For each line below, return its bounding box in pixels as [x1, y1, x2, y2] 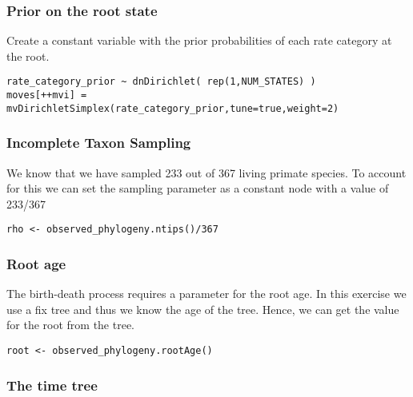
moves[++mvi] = [6, 89, 87, 101]
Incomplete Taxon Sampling [6, 133, 191, 153]
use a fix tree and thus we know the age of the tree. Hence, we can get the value [6, 300, 399, 317]
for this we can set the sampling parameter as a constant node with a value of [6, 180, 389, 197]
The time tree [6, 375, 98, 395]
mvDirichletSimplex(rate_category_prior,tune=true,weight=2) [6, 102, 339, 114]
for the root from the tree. [6, 316, 134, 333]
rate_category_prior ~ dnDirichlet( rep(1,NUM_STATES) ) [6, 76, 316, 88]
